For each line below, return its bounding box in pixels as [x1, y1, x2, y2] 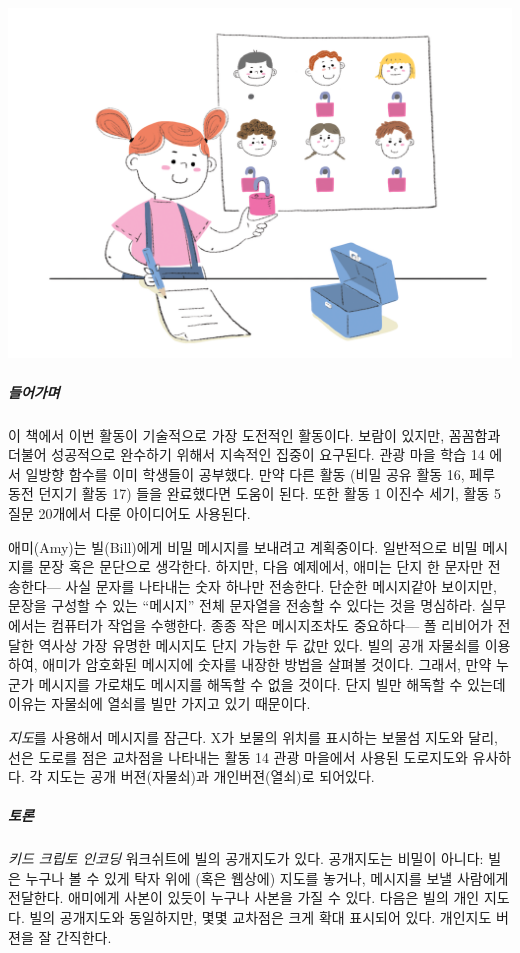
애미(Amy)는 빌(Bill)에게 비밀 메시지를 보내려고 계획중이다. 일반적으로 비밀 [8, 536, 478, 557]
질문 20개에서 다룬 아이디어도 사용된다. [8, 502, 251, 523]
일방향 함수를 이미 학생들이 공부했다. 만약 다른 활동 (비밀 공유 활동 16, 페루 [25, 463, 496, 484]
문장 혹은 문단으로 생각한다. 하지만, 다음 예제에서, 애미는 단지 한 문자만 [38, 556, 484, 577]
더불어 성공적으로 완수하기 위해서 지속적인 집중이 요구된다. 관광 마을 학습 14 [8, 444, 485, 465]
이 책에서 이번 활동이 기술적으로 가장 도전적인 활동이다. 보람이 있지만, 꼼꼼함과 [8, 424, 501, 445]
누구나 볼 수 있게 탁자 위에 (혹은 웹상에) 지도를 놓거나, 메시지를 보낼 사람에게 [25, 867, 509, 888]
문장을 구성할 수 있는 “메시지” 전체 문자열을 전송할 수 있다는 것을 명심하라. [8, 595, 476, 616]
